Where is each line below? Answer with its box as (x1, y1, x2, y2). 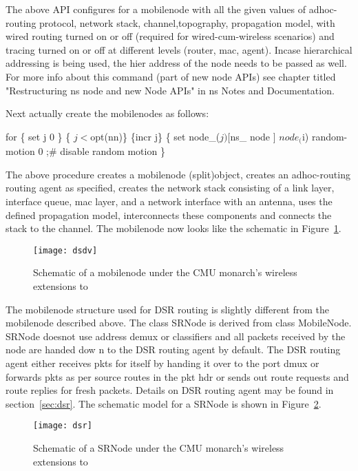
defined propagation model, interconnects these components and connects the (6, 207, 332, 222)
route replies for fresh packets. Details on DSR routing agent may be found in (6, 383, 334, 397)
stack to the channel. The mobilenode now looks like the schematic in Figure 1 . (6, 221, 341, 235)
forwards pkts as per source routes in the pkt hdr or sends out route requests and (6, 369, 349, 384)
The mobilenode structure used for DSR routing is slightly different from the (6, 302, 329, 316)
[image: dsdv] (33, 245, 98, 255)
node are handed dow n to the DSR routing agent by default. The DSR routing (6, 342, 341, 357)
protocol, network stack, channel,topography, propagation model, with (39, 15, 335, 30)
